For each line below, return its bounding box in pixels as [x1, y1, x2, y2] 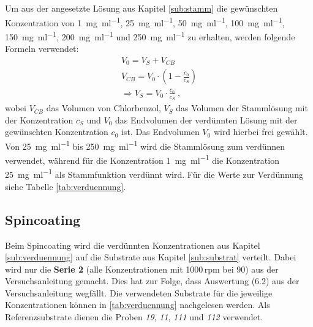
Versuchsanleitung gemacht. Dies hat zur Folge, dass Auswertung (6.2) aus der [5, 274, 300, 287]
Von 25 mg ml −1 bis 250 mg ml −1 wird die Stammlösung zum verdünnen [5, 138, 285, 152]
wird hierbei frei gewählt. [213, 125, 308, 138]
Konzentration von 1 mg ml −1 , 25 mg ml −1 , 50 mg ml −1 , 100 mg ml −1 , [5, 14, 285, 29]
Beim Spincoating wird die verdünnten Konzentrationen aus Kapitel [5, 238, 260, 251]
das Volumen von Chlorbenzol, [46, 101, 161, 114]
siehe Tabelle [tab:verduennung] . [5, 180, 126, 193]
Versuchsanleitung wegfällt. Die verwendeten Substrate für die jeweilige [5, 286, 273, 299]
